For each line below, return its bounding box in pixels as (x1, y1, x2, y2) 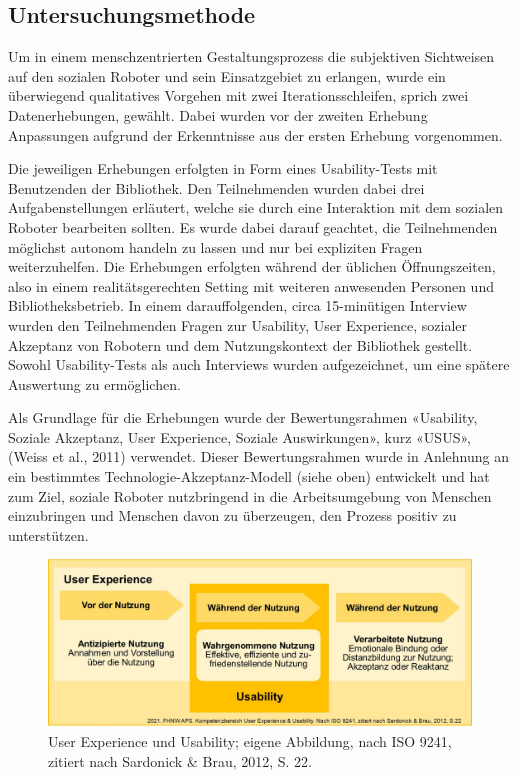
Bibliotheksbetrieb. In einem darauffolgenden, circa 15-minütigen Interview (8, 295, 467, 316)
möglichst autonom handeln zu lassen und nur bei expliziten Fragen (8, 236, 423, 257)
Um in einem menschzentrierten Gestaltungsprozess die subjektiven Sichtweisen (8, 46, 495, 67)
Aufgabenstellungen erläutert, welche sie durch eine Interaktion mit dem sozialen (8, 197, 504, 218)
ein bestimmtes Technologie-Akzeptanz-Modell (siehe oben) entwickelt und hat (8, 466, 490, 487)
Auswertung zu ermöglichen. (8, 373, 181, 394)
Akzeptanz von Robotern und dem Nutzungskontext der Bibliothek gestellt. (8, 334, 473, 355)
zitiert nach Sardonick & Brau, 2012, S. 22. (48, 750, 312, 771)
